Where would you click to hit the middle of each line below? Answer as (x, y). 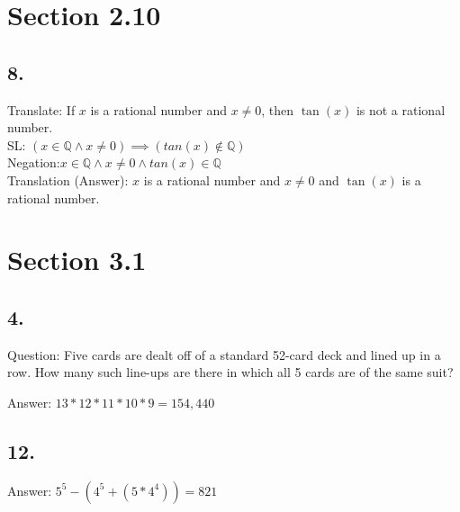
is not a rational (401, 109)
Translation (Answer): (68, 180)
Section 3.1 (77, 260)
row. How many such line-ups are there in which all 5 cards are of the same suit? (230, 372)
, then (278, 109)
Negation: (34, 162)
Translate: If (41, 109)
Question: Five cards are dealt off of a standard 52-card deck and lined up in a (224, 354)
